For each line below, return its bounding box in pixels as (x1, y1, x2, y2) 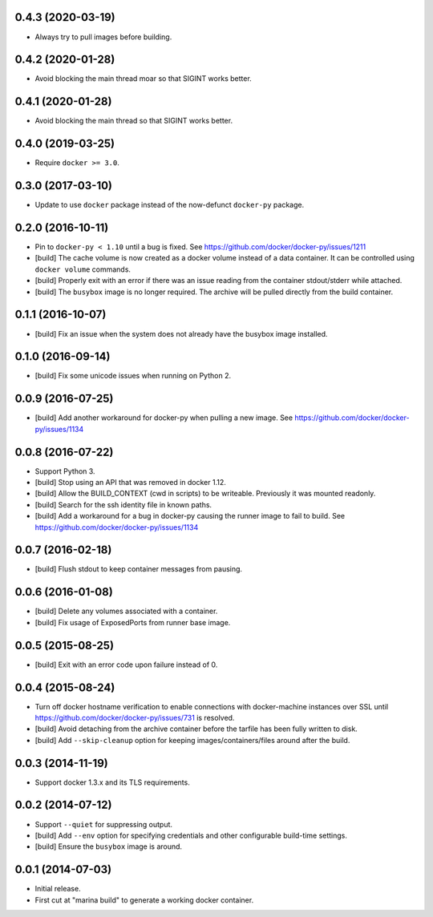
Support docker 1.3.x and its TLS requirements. (34, 778, 190, 787)
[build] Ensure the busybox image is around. (34, 842, 183, 851)
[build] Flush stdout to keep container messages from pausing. (34, 564, 243, 574)
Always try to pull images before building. (34, 32, 172, 42)
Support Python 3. (34, 466, 95, 476)
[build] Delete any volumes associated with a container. (34, 606, 218, 616)
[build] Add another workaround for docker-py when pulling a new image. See (34, 413, 293, 422)
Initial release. (34, 884, 81, 894)
